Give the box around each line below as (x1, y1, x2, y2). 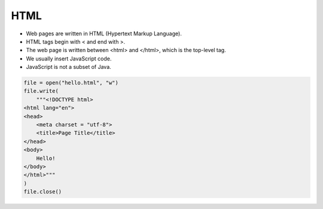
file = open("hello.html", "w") (23, 80, 119, 86)
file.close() (23, 189, 62, 195)
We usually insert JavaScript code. (26, 54, 112, 62)
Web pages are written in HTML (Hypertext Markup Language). (26, 30, 182, 37)
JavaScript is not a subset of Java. (26, 63, 112, 71)
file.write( (23, 87, 59, 95)
